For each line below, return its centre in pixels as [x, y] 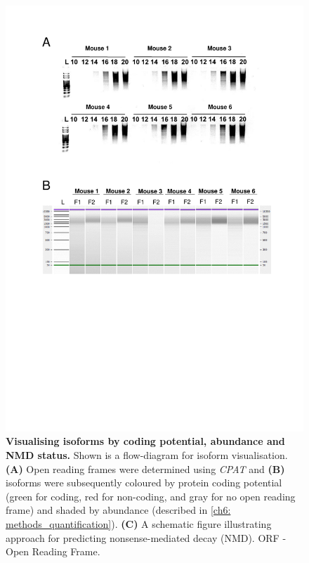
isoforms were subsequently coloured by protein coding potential [144, 483]
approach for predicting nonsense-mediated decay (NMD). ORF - [146, 537]
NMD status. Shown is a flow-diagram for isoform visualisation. [147, 454]
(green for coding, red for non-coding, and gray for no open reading [151, 496]
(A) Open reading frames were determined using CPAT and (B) [145, 468]
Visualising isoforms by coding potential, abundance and [145, 441]
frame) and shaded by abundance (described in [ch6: [118, 510]
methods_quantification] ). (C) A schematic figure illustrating [139, 523]
